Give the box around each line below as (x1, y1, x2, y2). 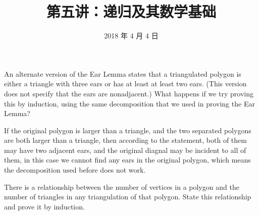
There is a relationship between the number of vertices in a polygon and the (4, 181, 239, 192)
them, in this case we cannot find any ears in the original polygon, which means (4, 154, 251, 165)
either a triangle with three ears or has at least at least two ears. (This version (4, 78, 247, 89)
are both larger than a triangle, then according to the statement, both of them (4, 135, 247, 145)
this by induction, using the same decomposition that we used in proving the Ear (4, 98, 255, 109)
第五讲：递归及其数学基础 (46, 1, 216, 22)
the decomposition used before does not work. (4, 165, 146, 175)
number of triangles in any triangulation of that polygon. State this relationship (4, 191, 251, 202)
